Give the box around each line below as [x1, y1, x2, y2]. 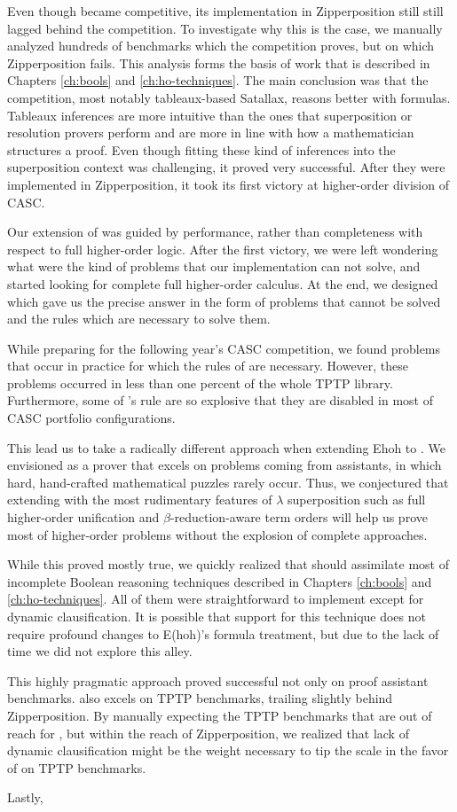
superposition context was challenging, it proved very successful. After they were [7, 158, 445, 176]
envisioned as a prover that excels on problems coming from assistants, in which [7, 456, 442, 474]
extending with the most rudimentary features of [7, 490, 272, 509]
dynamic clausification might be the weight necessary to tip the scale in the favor [7, 741, 449, 760]
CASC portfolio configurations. [7, 409, 176, 427]
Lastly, [7, 788, 43, 807]
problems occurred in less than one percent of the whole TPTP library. [7, 373, 393, 392]
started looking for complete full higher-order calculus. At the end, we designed [7, 274, 438, 293]
